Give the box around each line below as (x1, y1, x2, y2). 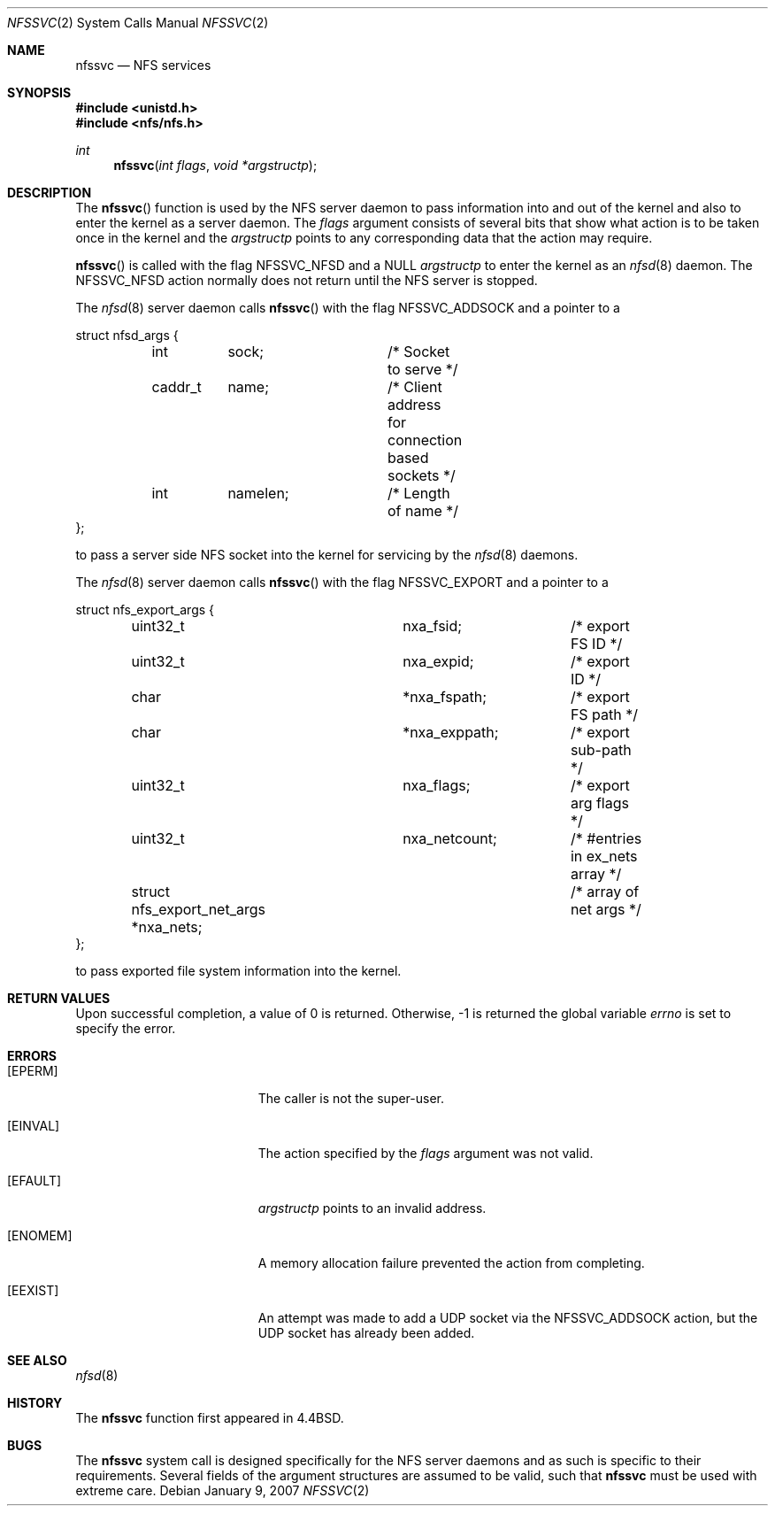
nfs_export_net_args (131, 900, 265, 918)
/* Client (387, 378, 442, 396)
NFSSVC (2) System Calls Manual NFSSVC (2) (7, 15, 269, 30)
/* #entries (570, 830, 642, 847)
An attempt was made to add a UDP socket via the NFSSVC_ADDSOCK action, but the (257, 1310, 758, 1325)
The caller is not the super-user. (257, 1091, 445, 1106)
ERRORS (7, 1048, 58, 1063)
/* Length (387, 484, 450, 502)
